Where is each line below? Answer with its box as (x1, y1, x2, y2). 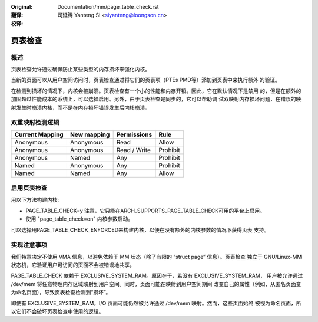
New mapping (69, 130, 110, 139)
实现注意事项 (11, 241, 48, 249)
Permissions (116, 130, 153, 139)
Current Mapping (14, 130, 64, 139)
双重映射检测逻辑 (11, 119, 59, 127)
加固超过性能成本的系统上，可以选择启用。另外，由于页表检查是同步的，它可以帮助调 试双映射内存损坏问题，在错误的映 (11, 96, 302, 103)
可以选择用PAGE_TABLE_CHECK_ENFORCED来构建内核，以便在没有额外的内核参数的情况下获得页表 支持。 (11, 226, 270, 233)
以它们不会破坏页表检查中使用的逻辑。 (11, 308, 104, 315)
